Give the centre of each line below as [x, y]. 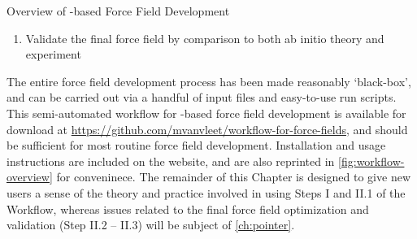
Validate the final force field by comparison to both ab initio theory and [205, 38]
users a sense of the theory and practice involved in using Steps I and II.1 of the [206, 192]
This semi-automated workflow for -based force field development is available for [206, 113]
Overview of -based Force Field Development [118, 11]
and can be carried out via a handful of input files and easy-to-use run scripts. [202, 97]
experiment [53, 54]
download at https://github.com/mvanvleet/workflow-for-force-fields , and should [207, 129]
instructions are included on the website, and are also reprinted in [171, 161]
